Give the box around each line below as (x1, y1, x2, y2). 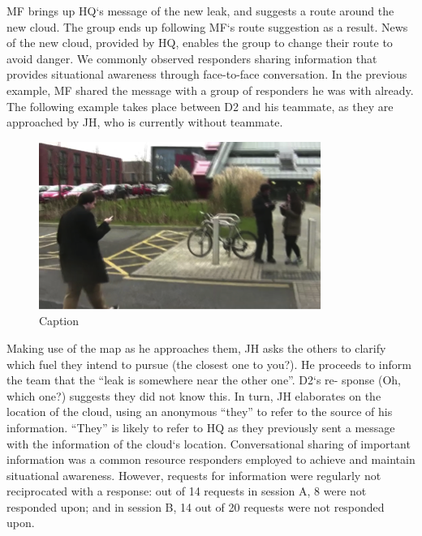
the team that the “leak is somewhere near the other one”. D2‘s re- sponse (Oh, (6, 371, 401, 388)
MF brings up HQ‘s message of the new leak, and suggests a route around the (6, 2, 394, 19)
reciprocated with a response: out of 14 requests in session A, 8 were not (6, 482, 367, 500)
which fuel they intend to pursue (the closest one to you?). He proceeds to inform (6, 355, 411, 372)
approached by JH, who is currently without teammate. (6, 114, 283, 131)
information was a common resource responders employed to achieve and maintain (6, 451, 416, 468)
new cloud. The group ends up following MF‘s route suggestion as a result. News (6, 18, 408, 35)
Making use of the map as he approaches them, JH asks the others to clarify (6, 339, 386, 356)
